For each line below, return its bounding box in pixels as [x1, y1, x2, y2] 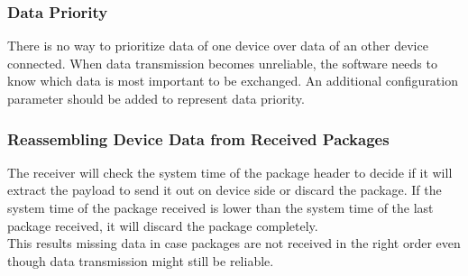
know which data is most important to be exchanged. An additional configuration [7, 71, 458, 90]
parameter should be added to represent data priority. [7, 89, 305, 107]
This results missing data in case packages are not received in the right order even [7, 234, 461, 253]
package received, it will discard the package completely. [7, 216, 318, 235]
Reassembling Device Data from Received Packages [7, 127, 390, 150]
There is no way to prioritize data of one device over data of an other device [7, 36, 428, 55]
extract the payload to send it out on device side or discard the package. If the [7, 180, 442, 199]
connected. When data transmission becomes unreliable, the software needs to [7, 53, 437, 72]
